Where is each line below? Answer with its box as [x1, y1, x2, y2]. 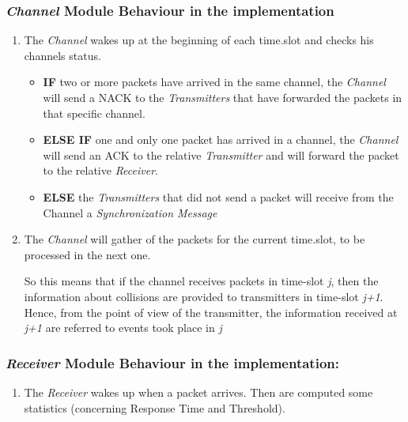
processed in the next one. [24, 246, 151, 262]
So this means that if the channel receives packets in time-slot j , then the [24, 273, 379, 289]
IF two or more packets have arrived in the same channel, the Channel [43, 73, 386, 90]
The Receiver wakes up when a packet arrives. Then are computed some [24, 383, 373, 400]
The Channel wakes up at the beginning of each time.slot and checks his [24, 32, 374, 48]
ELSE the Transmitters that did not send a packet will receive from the [43, 188, 394, 205]
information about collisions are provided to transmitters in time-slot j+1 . [24, 288, 383, 304]
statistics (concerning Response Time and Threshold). [24, 399, 285, 416]
